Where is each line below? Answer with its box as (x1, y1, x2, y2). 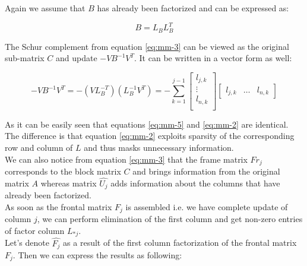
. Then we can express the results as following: (12, 249, 182, 261)
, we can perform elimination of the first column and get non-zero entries (37, 213, 303, 225)
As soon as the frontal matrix (5, 200, 112, 213)
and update (55, 52, 97, 64)
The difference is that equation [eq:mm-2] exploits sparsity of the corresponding (5, 129, 295, 142)
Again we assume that (5, 2, 86, 14)
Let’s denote (5, 236, 49, 249)
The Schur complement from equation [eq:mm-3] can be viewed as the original (5, 40, 289, 52)
